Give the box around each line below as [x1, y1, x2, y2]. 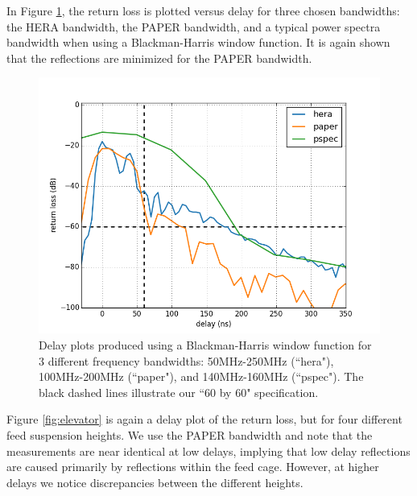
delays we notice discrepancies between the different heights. [6, 473, 303, 490]
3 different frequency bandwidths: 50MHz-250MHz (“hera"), [39, 352, 334, 369]
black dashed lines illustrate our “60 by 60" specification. [39, 383, 319, 400]
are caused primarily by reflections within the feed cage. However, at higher [6, 458, 379, 475]
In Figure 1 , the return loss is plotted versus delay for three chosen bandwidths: [6, 2, 400, 19]
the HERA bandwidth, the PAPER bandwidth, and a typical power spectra [6, 18, 381, 35]
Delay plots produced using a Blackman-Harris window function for [39, 336, 372, 353]
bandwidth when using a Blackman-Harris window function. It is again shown [6, 34, 390, 51]
